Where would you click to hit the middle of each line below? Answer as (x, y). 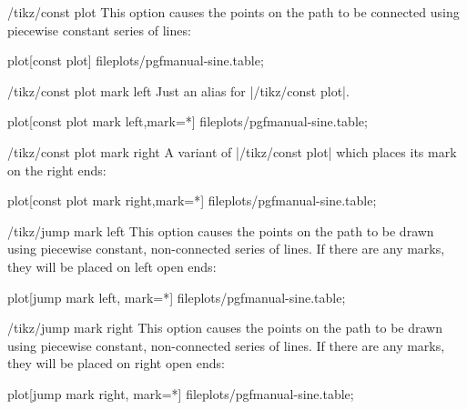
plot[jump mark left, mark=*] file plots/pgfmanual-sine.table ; (177, 297)
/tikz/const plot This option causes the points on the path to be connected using (233, 12)
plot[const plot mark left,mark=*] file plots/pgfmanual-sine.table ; (188, 121)
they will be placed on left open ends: (112, 266)
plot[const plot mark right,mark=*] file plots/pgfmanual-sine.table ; (192, 200)
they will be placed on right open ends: (116, 363)
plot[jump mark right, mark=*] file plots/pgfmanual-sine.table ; (181, 393)
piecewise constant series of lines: (99, 30)
